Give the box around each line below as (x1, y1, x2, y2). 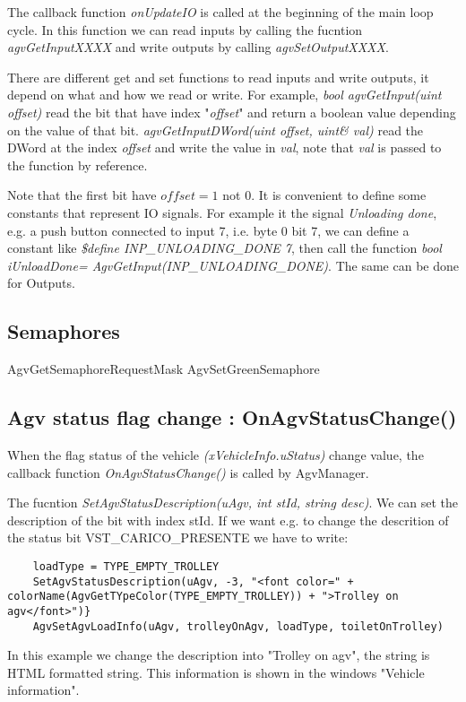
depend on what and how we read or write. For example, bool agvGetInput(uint (7, 85, 442, 104)
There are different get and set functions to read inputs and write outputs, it (7, 67, 429, 86)
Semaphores (7, 317, 120, 345)
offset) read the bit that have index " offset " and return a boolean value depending (7, 102, 456, 121)
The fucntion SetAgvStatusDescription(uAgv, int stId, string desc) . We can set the (7, 493, 459, 512)
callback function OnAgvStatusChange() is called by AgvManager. (7, 463, 369, 481)
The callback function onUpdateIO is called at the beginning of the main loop (7, 3, 434, 21)
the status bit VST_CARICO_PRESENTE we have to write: (7, 528, 349, 547)
